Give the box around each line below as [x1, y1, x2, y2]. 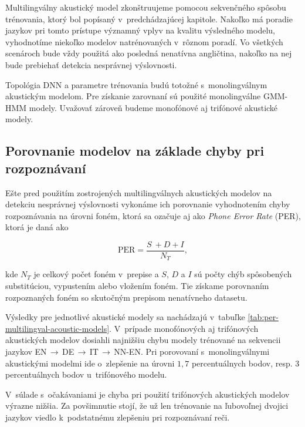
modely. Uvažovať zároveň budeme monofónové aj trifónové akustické [29, 101, 278, 113]
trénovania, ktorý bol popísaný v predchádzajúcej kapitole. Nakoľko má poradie [5, 12, 293, 25]
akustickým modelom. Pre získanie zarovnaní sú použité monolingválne [5, 90, 261, 102]
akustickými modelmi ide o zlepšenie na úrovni [5, 357, 175, 369]
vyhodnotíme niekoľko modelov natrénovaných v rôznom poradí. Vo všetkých [5, 35, 283, 48]
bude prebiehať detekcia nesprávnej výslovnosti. [5, 58, 177, 70]
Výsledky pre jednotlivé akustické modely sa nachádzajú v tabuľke [5, 311, 245, 323]
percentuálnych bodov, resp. [191, 357, 293, 369]
